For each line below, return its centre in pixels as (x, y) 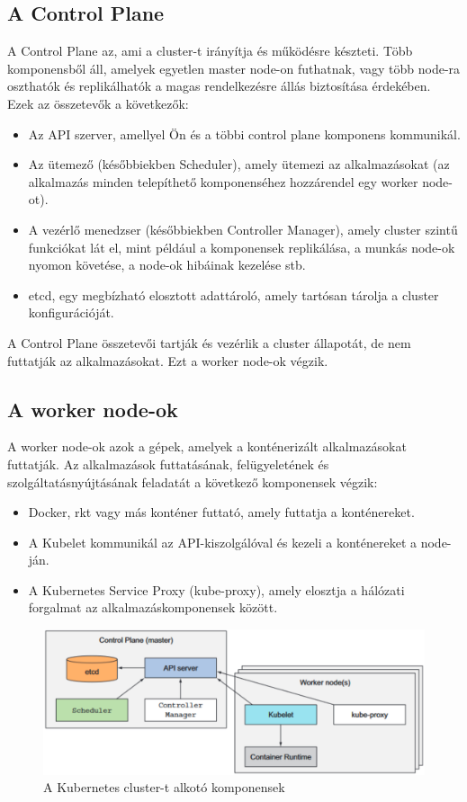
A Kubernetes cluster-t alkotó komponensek (164, 787)
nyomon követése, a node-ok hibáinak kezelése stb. (167, 265)
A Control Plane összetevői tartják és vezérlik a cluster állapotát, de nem (209, 342)
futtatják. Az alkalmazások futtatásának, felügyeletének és (168, 463)
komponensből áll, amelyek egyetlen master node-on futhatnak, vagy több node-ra (234, 68)
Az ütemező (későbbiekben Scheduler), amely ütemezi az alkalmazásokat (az (239, 164)
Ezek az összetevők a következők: (98, 103)
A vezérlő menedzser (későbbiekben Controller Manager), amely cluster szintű (243, 229)
